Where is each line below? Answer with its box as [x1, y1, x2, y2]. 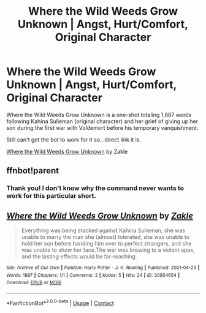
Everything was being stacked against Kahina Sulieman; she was [21, 227, 186, 234]
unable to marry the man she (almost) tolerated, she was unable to [21, 233, 190, 241]
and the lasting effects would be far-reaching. [21, 253, 137, 260]
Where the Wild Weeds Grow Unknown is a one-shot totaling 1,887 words [6, 111, 192, 118]
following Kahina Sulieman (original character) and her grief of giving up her [6, 118, 199, 125]
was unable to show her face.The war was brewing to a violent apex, [21, 246, 195, 254]
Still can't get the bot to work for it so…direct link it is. [6, 136, 142, 143]
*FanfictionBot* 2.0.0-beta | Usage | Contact [6, 298, 115, 307]
